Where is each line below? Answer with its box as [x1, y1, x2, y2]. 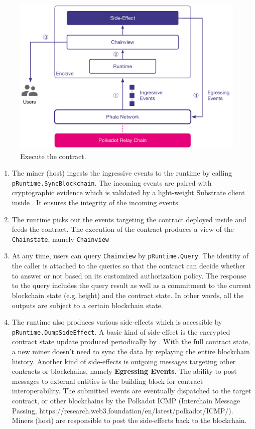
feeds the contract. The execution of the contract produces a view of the [12, 224, 234, 234]
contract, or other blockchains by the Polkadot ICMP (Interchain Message [12, 395, 240, 405]
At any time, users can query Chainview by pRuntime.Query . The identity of [12, 250, 249, 261]
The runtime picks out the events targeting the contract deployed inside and [12, 214, 246, 224]
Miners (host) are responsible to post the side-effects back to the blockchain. [12, 415, 247, 425]
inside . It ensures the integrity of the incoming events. [12, 197, 180, 208]
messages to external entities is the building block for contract [12, 375, 203, 386]
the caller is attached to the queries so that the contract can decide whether [12, 260, 245, 271]
